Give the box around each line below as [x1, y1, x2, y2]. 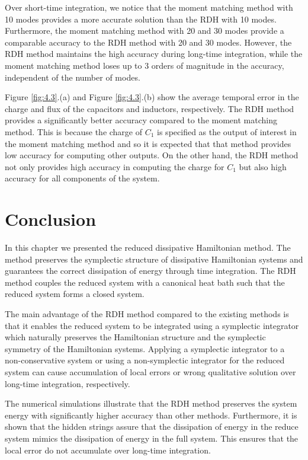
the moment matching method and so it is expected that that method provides [5, 137, 291, 149]
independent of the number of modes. [5, 71, 140, 83]
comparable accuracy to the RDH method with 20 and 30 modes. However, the [5, 36, 292, 48]
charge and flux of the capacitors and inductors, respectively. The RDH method [5, 102, 294, 114]
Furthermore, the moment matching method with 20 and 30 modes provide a [5, 24, 284, 37]
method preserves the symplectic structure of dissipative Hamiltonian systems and [5, 253, 303, 265]
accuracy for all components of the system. [5, 172, 160, 184]
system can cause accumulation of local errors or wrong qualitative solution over [5, 365, 296, 378]
